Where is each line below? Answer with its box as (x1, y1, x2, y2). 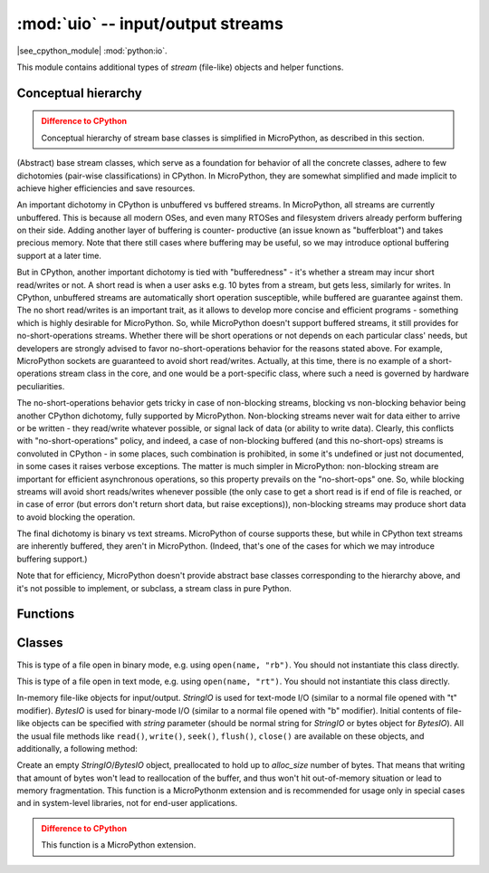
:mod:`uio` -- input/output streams (16, 14, 284, 34)
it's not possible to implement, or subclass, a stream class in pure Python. (16, 582, 292, 593)
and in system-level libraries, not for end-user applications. (16, 798, 238, 809)
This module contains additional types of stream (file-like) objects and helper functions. (16, 62, 344, 72)
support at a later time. (16, 250, 101, 261)
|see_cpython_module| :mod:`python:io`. (16, 45, 168, 56)
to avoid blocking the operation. (16, 512, 136, 523)
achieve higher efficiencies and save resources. (16, 182, 196, 194)
